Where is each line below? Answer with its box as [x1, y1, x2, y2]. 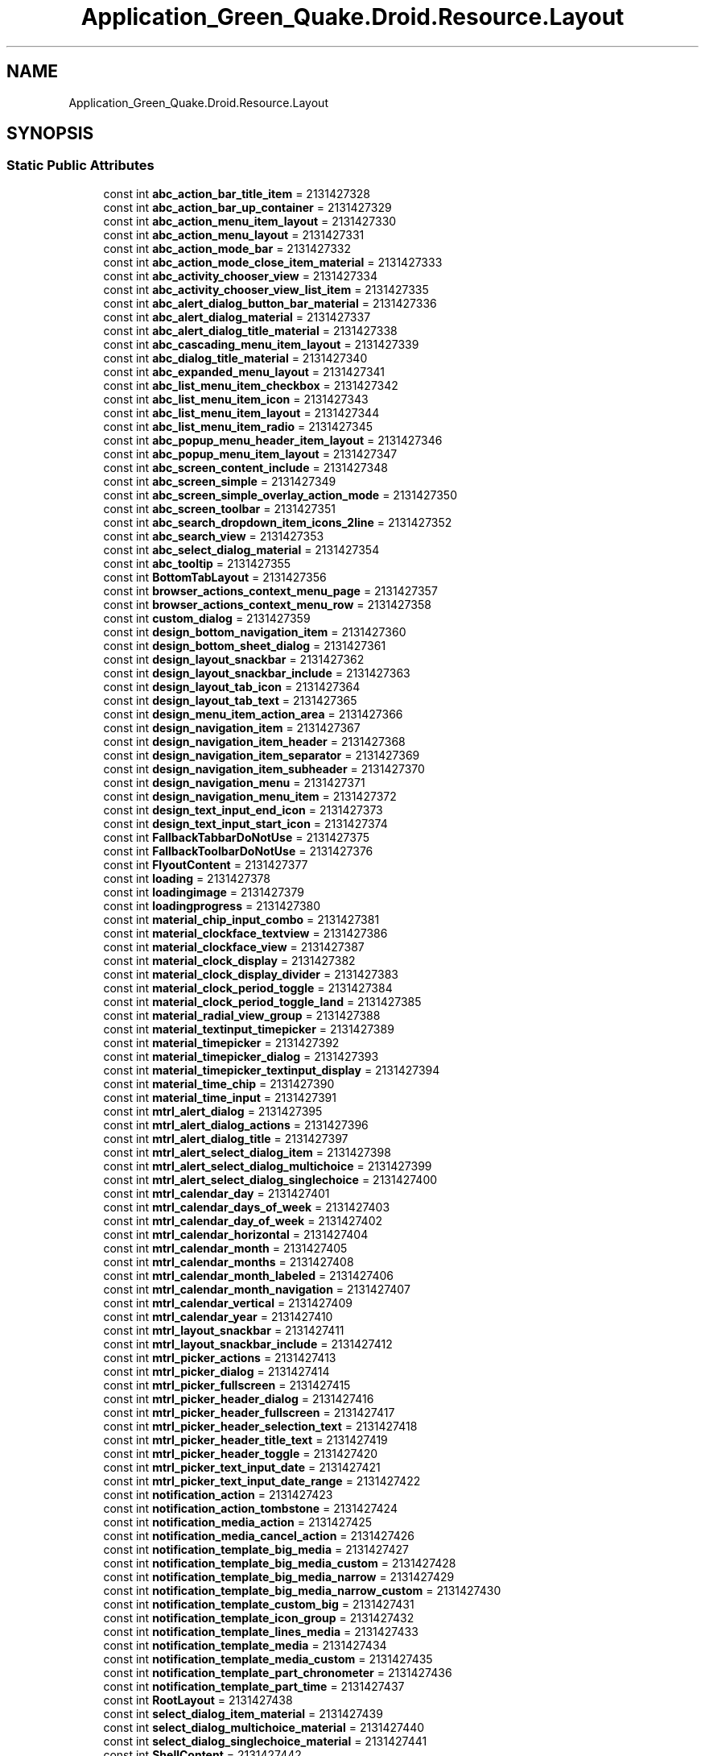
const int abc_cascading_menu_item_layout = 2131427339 [103, 337, 419, 351]
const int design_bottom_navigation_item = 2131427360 [103, 624, 406, 639]
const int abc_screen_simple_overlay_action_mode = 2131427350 [103, 487, 457, 502]
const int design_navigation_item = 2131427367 [103, 720, 361, 735]
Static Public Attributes [6, 157, 155, 174]
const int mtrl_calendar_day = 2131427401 [103, 1186, 330, 1200]
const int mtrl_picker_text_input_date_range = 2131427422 [103, 1473, 421, 1488]
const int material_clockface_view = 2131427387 [103, 939, 365, 954]
